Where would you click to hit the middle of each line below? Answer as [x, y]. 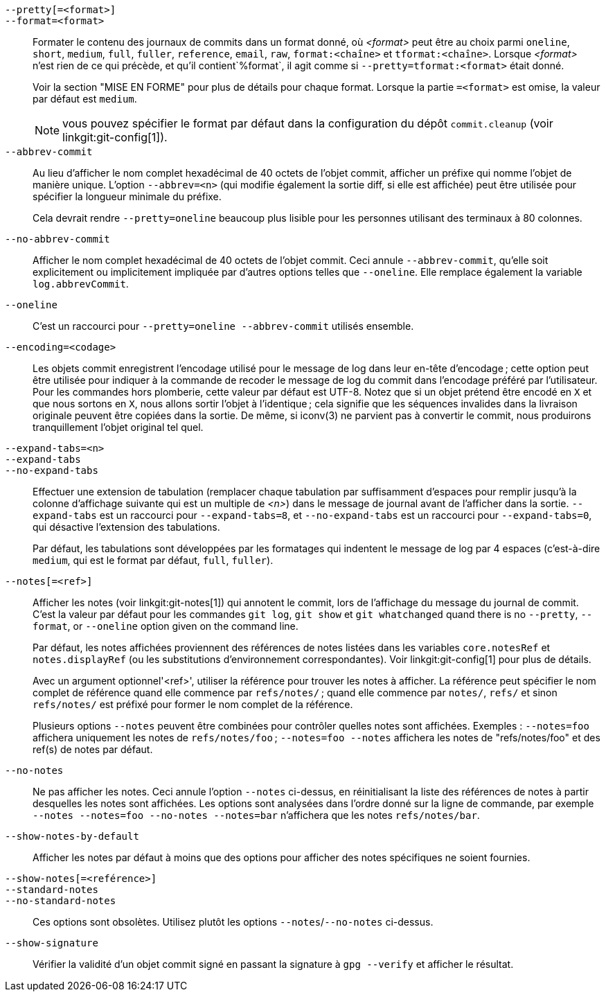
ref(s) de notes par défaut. [93, 749]
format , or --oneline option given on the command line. [166, 626]
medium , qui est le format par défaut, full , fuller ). [153, 560]
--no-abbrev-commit [57, 239]
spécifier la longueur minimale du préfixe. [127, 196]
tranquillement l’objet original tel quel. [118, 427]
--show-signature [52, 943]
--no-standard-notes [61, 901]
